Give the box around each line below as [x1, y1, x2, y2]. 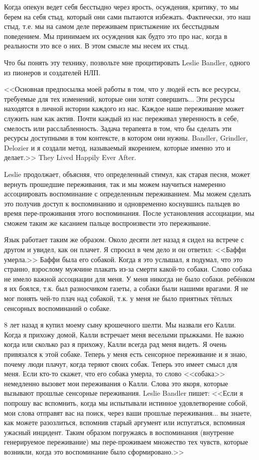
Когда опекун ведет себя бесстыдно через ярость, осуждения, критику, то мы [4, 1, 239, 11]
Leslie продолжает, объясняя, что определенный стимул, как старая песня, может [4, 168, 250, 179]
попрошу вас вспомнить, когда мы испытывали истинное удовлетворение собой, [4, 397, 248, 408]
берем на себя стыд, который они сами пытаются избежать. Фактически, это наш [4, 11, 251, 21]
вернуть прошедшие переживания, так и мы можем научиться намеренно [4, 178, 226, 189]
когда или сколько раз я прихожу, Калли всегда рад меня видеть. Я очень [4, 339, 227, 349]
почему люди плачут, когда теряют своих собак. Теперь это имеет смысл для [4, 358, 238, 369]
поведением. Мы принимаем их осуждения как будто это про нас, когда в [4, 30, 228, 41]
